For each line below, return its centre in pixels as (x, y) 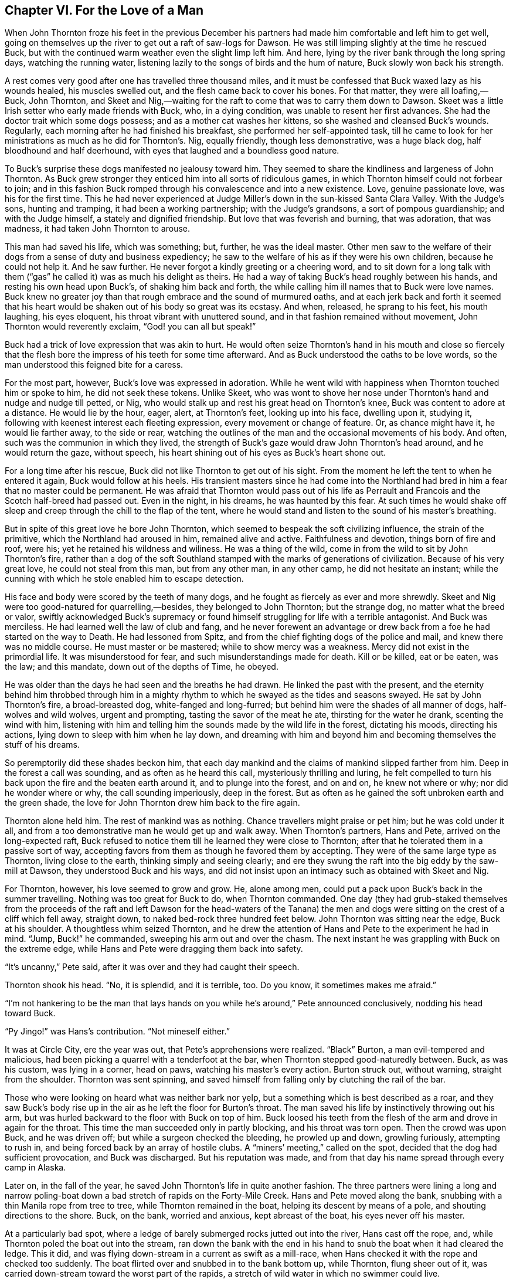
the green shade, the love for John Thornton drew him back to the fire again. (152, 803)
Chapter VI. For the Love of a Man (104, 10)
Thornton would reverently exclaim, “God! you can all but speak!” (130, 327)
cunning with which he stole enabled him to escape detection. (124, 579)
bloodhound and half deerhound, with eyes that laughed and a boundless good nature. (172, 151)
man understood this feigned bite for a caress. (94, 365)
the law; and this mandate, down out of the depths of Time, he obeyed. (142, 667)
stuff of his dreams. (42, 745)
